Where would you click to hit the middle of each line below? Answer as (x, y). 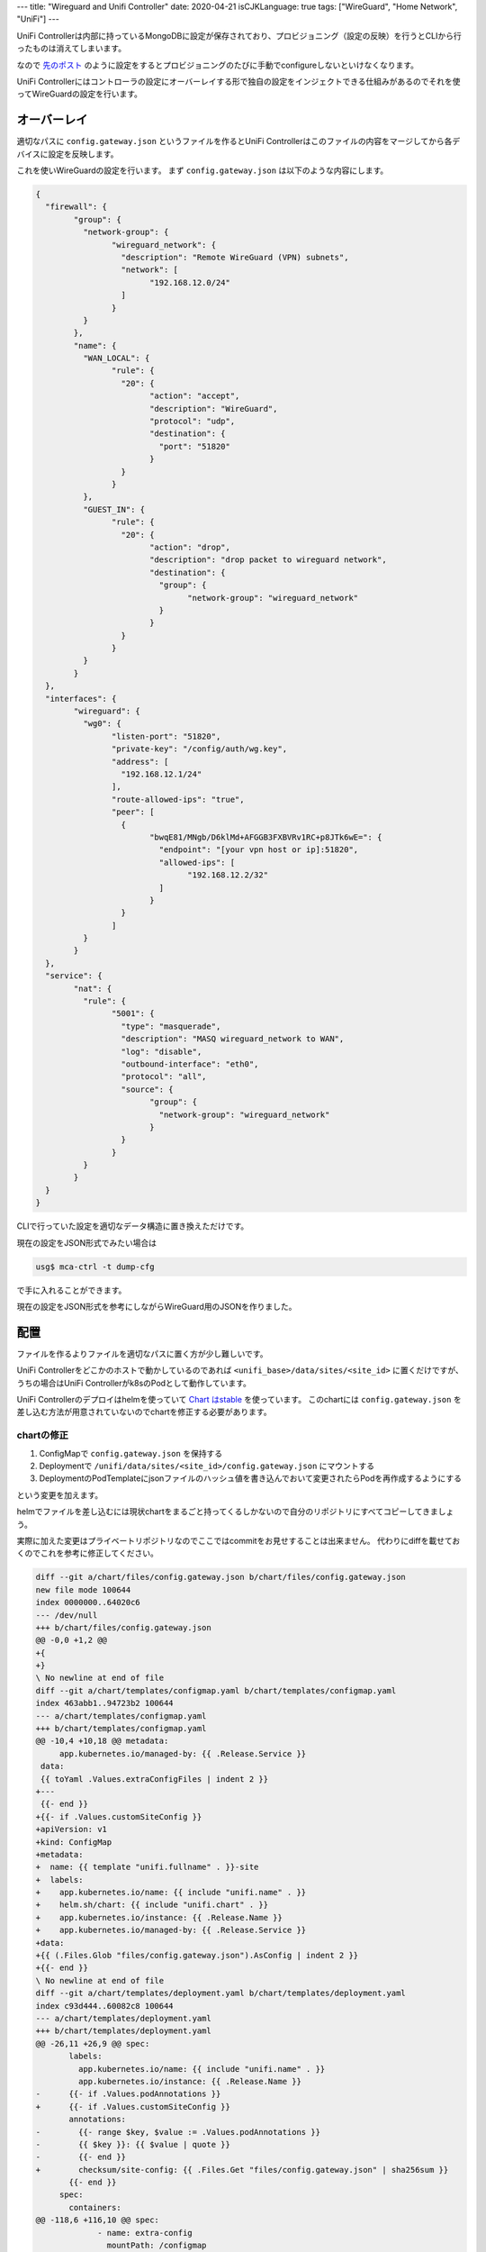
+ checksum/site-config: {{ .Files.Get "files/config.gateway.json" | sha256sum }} (242, 2170)
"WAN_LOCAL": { (116, 359)
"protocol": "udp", (192, 422)
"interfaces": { (81, 699)
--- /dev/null (67, 1615)
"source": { (148, 1089)
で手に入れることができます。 (72, 1290)
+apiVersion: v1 (72, 1830)
